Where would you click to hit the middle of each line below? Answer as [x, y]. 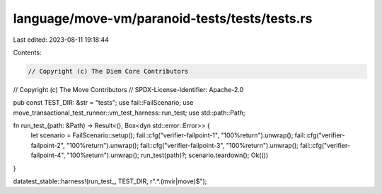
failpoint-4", [48, 155]
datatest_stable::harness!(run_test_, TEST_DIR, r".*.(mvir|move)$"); [110, 181]
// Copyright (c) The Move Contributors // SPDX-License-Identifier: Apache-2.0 [128, 89]
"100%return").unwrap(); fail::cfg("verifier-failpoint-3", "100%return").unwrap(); [182, 145]
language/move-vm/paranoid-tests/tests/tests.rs [163, 18]
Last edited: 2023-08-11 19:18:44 [61, 40]
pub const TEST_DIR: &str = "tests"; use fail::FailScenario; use [103, 103]
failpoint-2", [48, 145]
